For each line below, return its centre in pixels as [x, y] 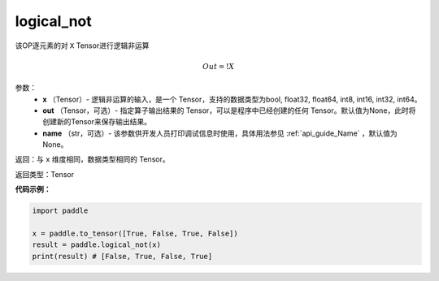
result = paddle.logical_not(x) [97, 245]
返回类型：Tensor [45, 174]
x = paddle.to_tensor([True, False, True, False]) [135, 234]
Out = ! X [218, 66]
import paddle [60, 211]
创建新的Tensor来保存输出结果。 [97, 122]
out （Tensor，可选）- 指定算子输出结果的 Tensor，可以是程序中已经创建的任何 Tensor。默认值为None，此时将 [229, 110]
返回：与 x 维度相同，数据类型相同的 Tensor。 [92, 159]
